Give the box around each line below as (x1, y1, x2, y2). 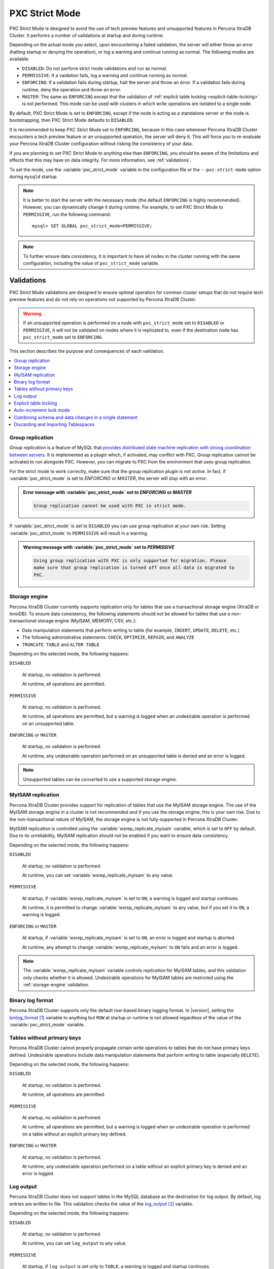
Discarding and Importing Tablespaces (14, 421, 95, 427)
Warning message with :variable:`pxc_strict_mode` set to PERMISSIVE (23, 544, 175, 550)
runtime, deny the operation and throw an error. (22, 86, 122, 92)
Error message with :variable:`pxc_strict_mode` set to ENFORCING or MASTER (23, 489, 192, 495)
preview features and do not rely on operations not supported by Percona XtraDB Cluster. (9, 296, 196, 303)
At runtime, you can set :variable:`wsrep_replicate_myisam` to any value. (22, 872, 174, 878)
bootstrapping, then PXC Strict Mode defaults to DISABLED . (9, 117, 134, 123)
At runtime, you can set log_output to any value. (22, 1240, 127, 1246)
